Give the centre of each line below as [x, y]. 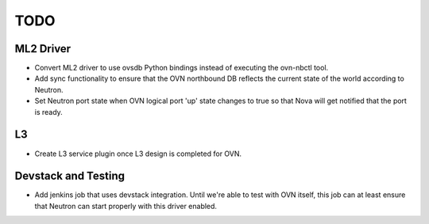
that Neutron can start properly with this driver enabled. [126, 206]
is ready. [48, 112]
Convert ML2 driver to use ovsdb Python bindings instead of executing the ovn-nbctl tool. [182, 68]
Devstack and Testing [70, 176]
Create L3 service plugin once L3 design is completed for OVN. [138, 154]
